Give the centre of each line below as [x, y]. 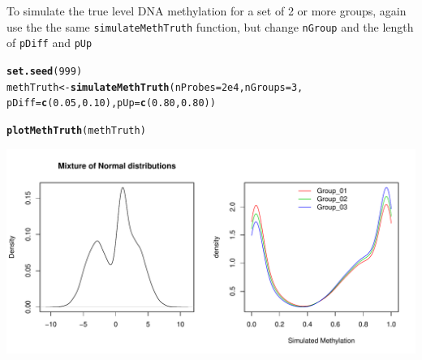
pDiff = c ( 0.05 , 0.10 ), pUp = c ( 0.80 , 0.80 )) [111, 103]
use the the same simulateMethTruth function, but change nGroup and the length [210, 26]
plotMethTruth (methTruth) [76, 130]
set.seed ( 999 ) [45, 71]
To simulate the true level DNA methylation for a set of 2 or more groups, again [207, 11]
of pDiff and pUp [50, 43]
